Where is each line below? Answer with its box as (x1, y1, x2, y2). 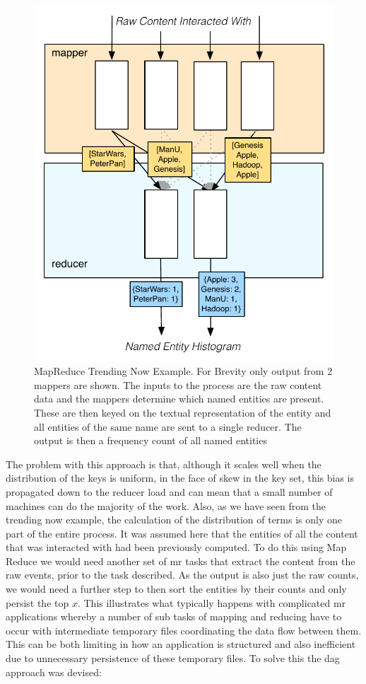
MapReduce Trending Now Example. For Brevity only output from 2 (34, 364, 333, 378)
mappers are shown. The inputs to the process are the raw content (34, 377, 322, 392)
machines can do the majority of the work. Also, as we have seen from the (6, 498, 326, 513)
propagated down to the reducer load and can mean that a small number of (6, 484, 333, 499)
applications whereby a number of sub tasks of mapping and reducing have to (6, 609, 342, 624)
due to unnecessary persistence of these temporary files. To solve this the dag (6, 651, 340, 666)
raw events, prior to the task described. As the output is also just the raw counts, (6, 567, 359, 582)
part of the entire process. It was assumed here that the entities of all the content (6, 526, 358, 540)
